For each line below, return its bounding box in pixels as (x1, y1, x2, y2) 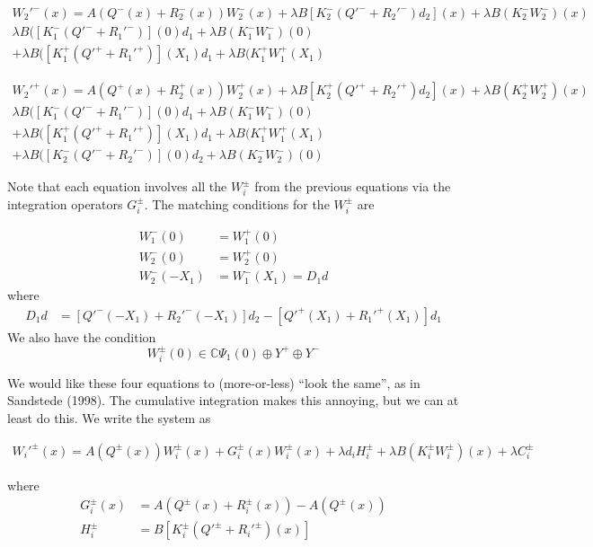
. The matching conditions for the (144, 194, 330, 213)
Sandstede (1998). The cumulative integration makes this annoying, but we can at (7, 391, 459, 410)
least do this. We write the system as (7, 408, 211, 427)
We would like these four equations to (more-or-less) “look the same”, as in (7, 373, 420, 392)
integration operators (7, 194, 123, 213)
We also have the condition (7, 327, 156, 346)
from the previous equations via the (254, 177, 451, 196)
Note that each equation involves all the (7, 177, 227, 196)
